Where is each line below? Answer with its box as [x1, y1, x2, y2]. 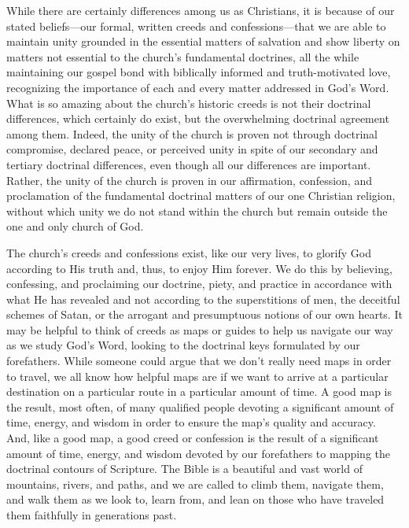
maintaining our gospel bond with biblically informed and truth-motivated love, [6, 64, 391, 80]
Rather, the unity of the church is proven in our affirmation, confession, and [6, 172, 372, 188]
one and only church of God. [6, 218, 144, 234]
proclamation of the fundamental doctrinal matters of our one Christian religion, [6, 187, 396, 204]
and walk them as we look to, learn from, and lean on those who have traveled [6, 491, 385, 508]
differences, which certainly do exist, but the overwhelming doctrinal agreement [6, 110, 389, 127]
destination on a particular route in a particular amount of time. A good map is [6, 383, 392, 400]
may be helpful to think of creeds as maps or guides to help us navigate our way [6, 321, 393, 338]
